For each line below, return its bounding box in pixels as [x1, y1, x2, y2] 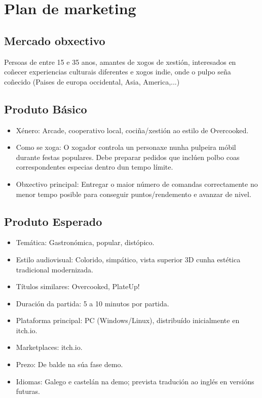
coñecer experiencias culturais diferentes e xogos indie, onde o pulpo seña [4, 66, 231, 77]
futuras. [16, 386, 40, 396]
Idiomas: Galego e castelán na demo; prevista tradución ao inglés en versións [16, 376, 254, 386]
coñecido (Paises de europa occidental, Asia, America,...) [4, 76, 180, 87]
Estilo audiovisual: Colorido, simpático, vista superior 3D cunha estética [16, 254, 241, 264]
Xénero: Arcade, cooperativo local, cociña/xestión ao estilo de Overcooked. [16, 125, 249, 135]
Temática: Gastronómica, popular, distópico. [16, 237, 155, 248]
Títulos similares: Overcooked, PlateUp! [16, 281, 140, 292]
